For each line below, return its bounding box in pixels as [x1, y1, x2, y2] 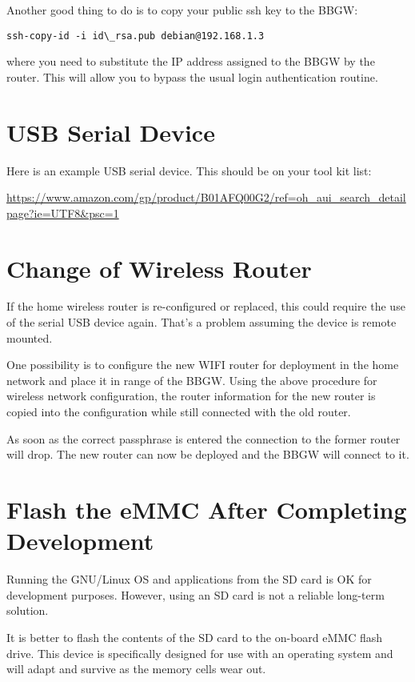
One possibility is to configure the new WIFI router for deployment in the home [6, 356, 399, 373]
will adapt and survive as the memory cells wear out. [6, 660, 266, 677]
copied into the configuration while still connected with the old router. [6, 403, 351, 420]
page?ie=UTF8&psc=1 [6, 204, 119, 221]
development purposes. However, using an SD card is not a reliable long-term [6, 586, 385, 603]
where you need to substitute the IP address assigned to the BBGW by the [6, 53, 375, 70]
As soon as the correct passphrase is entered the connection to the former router [6, 430, 401, 447]
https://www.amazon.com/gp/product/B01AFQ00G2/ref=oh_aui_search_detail [6, 189, 406, 206]
